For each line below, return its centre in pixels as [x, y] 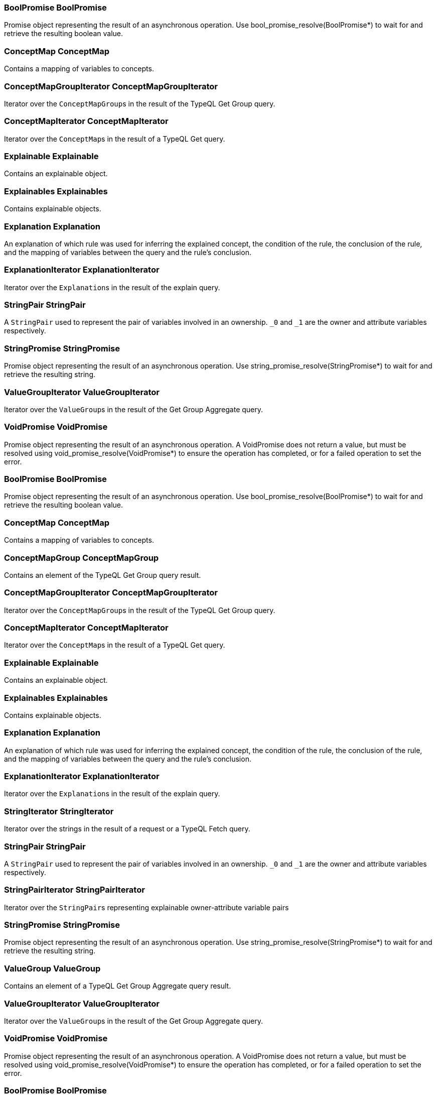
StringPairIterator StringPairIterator [75, 890]
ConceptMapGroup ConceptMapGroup [82, 558]
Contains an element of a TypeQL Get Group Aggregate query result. [118, 986]
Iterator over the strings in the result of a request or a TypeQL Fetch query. [127, 829]
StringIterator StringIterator [59, 811]
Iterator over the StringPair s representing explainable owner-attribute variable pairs [147, 907]
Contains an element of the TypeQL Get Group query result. [103, 575]
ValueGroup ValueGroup [52, 968]
